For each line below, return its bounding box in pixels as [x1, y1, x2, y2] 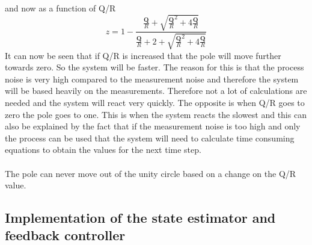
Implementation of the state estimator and [5, 208, 276, 227]
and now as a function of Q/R [5, 2, 116, 14]
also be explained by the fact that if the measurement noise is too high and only [5, 120, 301, 132]
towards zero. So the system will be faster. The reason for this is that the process [5, 61, 304, 73]
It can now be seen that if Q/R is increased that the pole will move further [5, 49, 281, 61]
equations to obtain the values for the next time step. [5, 143, 201, 156]
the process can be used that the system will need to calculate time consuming [5, 131, 295, 144]
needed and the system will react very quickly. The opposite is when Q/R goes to [5, 96, 305, 108]
